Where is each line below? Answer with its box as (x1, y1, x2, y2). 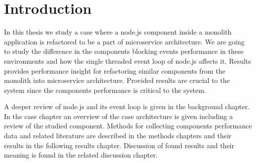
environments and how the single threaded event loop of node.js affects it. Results (4, 55, 251, 66)
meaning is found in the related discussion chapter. (4, 150, 158, 160)
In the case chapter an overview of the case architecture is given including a (4, 111, 233, 121)
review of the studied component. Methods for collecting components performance (4, 121, 252, 131)
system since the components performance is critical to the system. (4, 84, 206, 95)
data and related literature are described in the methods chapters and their (4, 130, 232, 141)
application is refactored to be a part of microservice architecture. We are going (4, 36, 245, 46)
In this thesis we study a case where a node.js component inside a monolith (4, 27, 232, 37)
